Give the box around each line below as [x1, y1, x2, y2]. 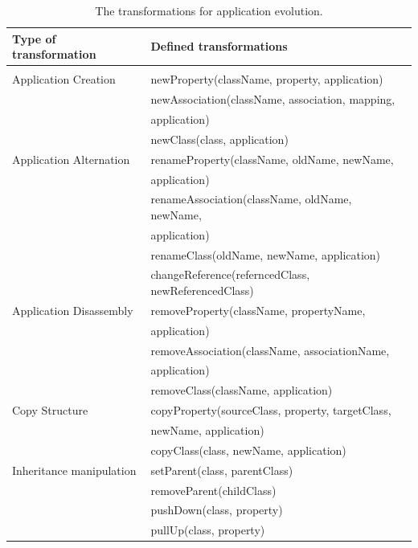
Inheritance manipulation [12, 461, 137, 478]
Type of [12, 30, 56, 47]
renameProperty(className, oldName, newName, [150, 150, 394, 167]
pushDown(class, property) [150, 501, 283, 518]
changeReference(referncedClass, [150, 266, 310, 283]
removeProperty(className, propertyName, [150, 301, 366, 318]
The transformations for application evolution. [95, 2, 323, 18]
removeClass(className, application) [150, 382, 333, 399]
